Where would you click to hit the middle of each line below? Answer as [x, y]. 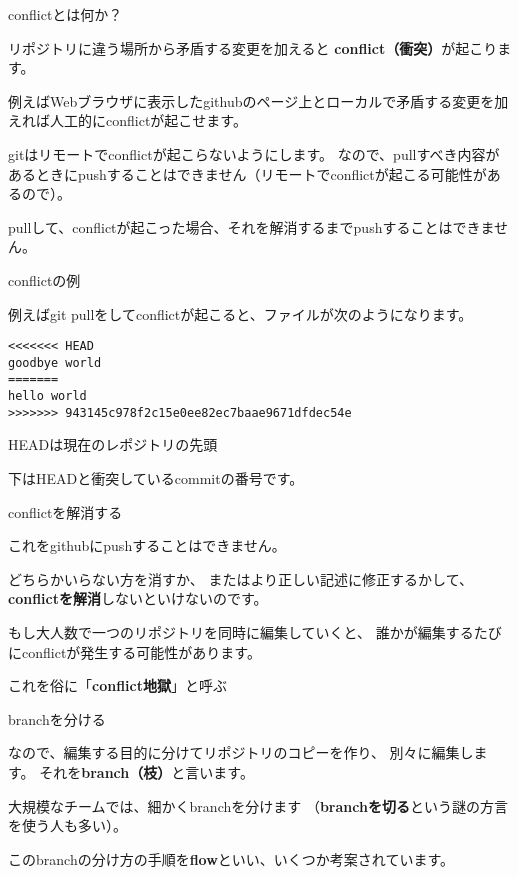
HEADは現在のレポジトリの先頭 [113, 444]
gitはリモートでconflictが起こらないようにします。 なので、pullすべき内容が [254, 153]
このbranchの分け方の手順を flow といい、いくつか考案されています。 [231, 858]
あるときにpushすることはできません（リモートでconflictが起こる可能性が [247, 173]
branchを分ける [57, 718]
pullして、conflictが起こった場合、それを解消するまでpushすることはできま [251, 226]
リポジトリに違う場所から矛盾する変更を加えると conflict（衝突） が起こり [253, 47]
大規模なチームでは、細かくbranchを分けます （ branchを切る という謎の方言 [258, 805]
